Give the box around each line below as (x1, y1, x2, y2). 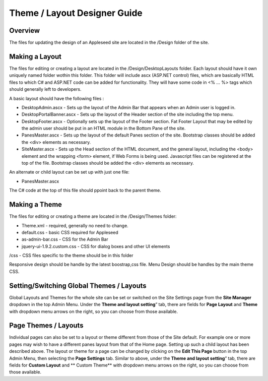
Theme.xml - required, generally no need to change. (21, 222, 129, 228)
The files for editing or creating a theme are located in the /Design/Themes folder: (9, 213, 177, 219)
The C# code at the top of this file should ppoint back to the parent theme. (9, 188, 161, 193)
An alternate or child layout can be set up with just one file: (9, 169, 130, 175)
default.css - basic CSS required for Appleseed (21, 229, 119, 235)
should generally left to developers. (9, 86, 82, 92)
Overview (9, 26, 40, 35)
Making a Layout (9, 52, 62, 61)
